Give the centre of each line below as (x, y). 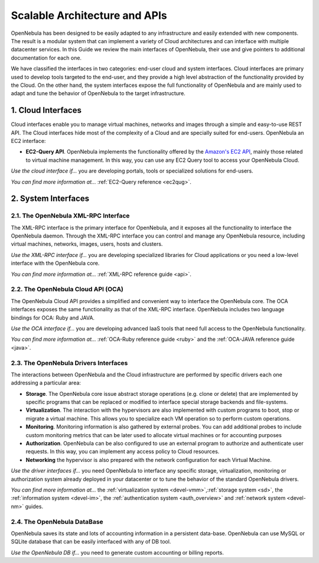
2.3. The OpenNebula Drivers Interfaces (69, 363)
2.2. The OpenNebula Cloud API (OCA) (67, 289)
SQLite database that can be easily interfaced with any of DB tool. (91, 542)
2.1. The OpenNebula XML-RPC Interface (70, 216)
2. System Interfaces (50, 199)
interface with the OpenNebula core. (55, 263)
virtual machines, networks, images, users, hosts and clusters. (87, 244)
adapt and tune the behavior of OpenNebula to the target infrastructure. (98, 93)
